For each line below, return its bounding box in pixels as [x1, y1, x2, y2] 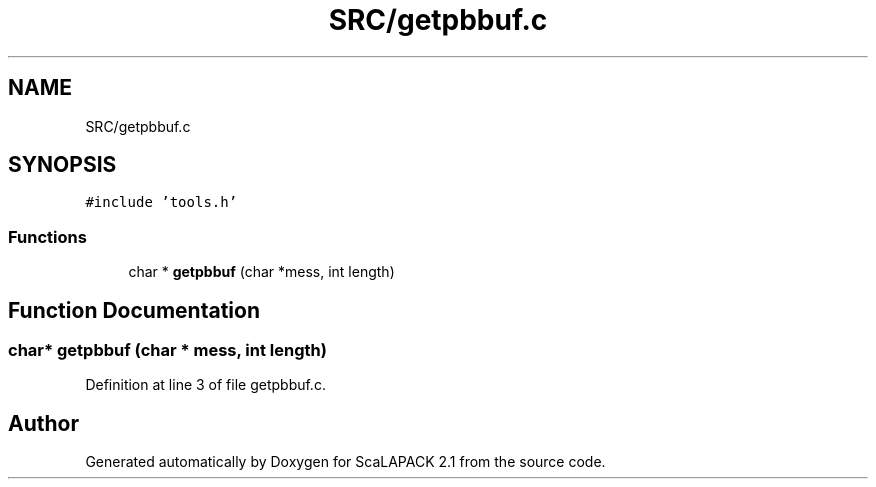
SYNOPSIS [8, 152, 117, 178]
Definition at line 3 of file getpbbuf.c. [85, 376, 326, 394]
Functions [8, 226, 87, 247]
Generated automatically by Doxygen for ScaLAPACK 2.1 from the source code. [85, 453, 606, 471]
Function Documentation [8, 297, 260, 323]
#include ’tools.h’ [85, 194, 238, 211]
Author [8, 410, 79, 436]
